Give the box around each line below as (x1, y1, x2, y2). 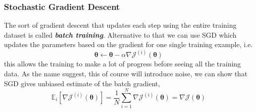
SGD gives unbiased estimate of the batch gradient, (4, 78, 160, 88)
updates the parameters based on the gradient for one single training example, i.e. (4, 39, 253, 50)
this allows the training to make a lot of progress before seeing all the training (4, 58, 241, 69)
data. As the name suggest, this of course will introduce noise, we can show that (4, 68, 248, 79)
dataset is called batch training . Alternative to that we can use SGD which (4, 29, 237, 40)
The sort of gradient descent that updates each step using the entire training (4, 20, 237, 30)
